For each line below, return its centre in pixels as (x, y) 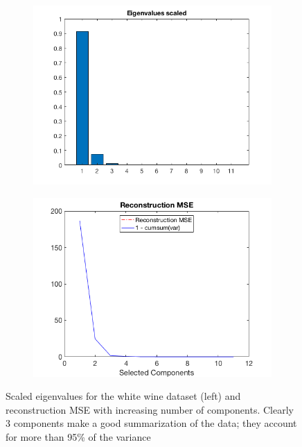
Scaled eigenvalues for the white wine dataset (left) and (123, 396)
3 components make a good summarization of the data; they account (151, 423)
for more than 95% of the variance (78, 436)
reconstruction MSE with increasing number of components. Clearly (150, 409)
